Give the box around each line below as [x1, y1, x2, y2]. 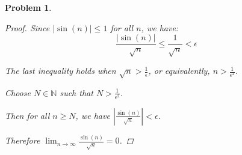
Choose [5, 86, 31, 99]
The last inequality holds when [5, 64, 116, 77]
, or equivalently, [148, 64, 210, 77]
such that [60, 86, 93, 99]
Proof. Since [5, 21, 50, 34]
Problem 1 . [5, 1, 52, 13]
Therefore [5, 134, 40, 147]
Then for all [5, 109, 50, 121]
